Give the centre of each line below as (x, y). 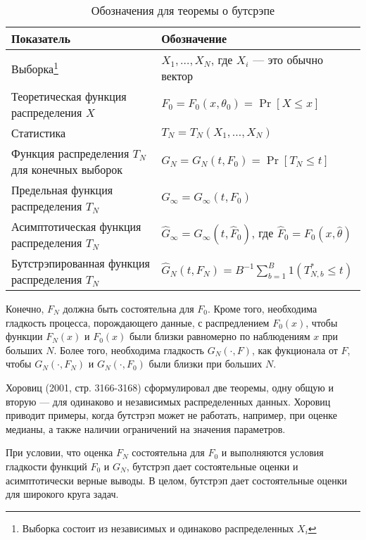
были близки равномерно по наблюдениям (220, 336)
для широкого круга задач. (62, 494)
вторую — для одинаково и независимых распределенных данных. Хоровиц (168, 401)
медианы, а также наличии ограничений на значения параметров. (146, 428)
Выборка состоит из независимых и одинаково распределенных (158, 528)
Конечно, (25, 308)
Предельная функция (62, 190)
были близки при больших (206, 364)
